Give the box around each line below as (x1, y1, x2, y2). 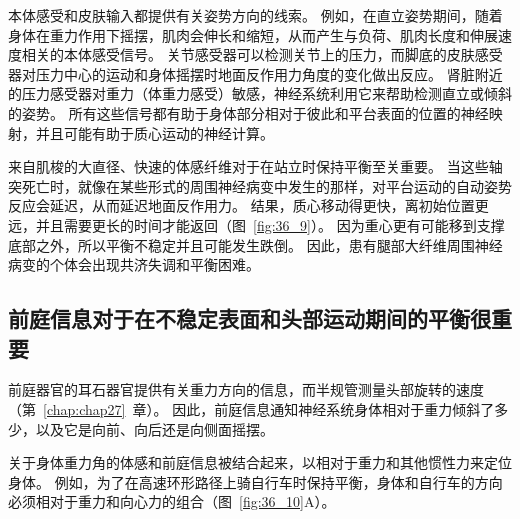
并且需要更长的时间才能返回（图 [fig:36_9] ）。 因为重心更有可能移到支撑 (35, 214, 505, 235)
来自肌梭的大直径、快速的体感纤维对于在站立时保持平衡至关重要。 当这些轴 (8, 156, 503, 177)
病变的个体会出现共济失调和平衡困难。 (8, 254, 260, 275)
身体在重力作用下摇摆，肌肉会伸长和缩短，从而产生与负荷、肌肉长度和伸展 (8, 24, 498, 45)
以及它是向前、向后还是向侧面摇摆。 (35, 418, 274, 439)
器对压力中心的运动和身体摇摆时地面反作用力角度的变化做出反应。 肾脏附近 (8, 63, 503, 84)
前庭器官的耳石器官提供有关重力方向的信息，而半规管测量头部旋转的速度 (8, 379, 484, 400)
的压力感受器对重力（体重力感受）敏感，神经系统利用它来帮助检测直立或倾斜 (8, 83, 512, 104)
